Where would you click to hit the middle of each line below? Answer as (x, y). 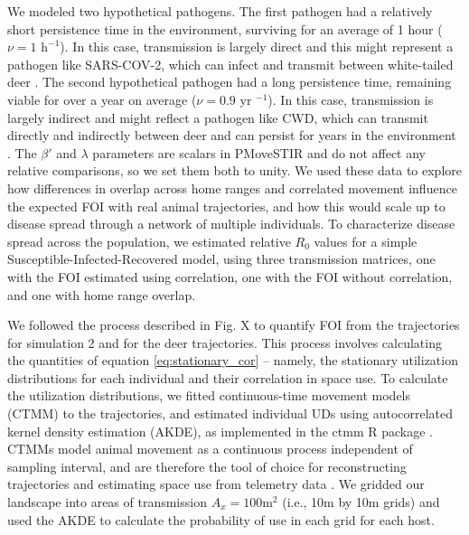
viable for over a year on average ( (102, 99)
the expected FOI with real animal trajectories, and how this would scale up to (226, 206)
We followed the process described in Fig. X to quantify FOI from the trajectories (234, 325)
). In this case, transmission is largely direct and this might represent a (257, 47)
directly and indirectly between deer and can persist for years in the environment (232, 135)
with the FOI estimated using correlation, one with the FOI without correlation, (230, 276)
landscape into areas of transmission (107, 502)
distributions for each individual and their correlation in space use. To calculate (228, 377)
